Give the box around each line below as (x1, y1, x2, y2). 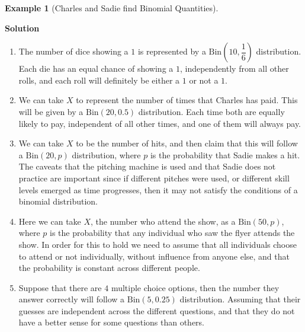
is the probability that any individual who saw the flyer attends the (49, 226, 295, 239)
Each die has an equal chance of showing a (18, 62, 174, 75)
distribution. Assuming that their (179, 293, 301, 305)
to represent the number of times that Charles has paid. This (76, 94, 298, 106)
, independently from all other (179, 62, 289, 75)
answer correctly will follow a (18, 293, 125, 305)
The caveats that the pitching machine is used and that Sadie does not (18, 160, 276, 173)
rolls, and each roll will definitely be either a (18, 74, 180, 86)
